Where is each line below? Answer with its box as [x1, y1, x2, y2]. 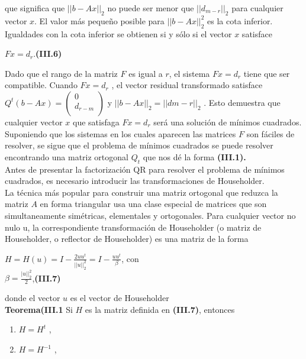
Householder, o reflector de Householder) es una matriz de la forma [5, 232, 249, 245]
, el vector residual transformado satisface [111, 79, 263, 91]
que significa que [5, 2, 65, 14]
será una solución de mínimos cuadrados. [153, 115, 302, 128]
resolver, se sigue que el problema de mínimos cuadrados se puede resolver [5, 139, 273, 151]
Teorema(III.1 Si [5, 303, 73, 315]
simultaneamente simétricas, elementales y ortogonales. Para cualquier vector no [5, 209, 296, 221]
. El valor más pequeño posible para [34, 14, 165, 27]
